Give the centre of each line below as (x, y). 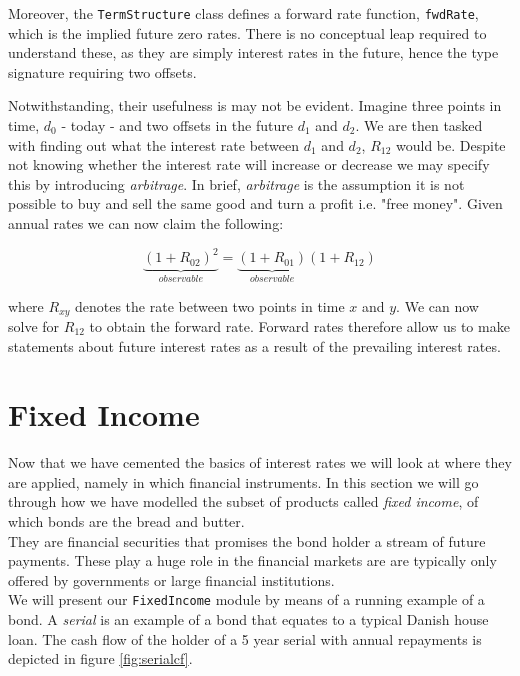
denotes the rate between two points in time (209, 305)
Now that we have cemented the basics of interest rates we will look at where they (260, 462)
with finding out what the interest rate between (154, 144)
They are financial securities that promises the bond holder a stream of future (247, 540)
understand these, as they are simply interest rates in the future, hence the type (253, 52)
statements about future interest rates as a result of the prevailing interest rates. (254, 345)
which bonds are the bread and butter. (126, 521)
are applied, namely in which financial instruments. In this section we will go (243, 481)
